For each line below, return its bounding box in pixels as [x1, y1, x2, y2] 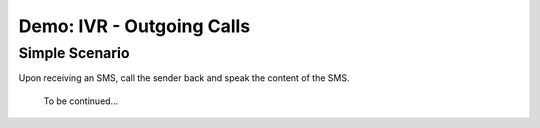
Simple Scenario [18, 44, 130, 62]
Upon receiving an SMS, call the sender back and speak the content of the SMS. [18, 72, 350, 84]
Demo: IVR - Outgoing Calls [18, 15, 251, 37]
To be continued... [43, 95, 119, 107]
